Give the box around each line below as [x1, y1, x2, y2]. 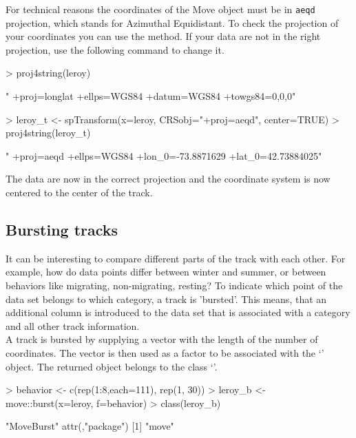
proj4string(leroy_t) [6, 125, 91, 140]
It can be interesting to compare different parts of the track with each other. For [6, 251, 346, 265]
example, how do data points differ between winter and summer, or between [6, 264, 326, 279]
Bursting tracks [6, 218, 118, 240]
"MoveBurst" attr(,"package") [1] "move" [6, 419, 174, 433]
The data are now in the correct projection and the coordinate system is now [6, 171, 331, 186]
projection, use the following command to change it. [6, 42, 224, 56]
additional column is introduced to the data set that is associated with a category [6, 305, 350, 320]
